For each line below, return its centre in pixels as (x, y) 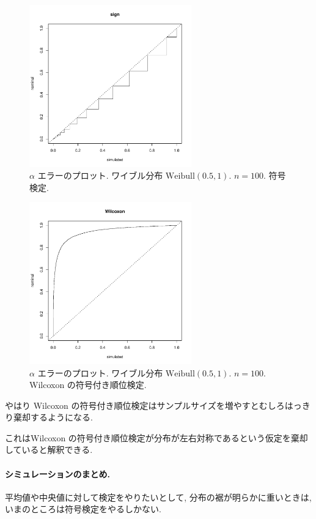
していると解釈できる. (49, 450)
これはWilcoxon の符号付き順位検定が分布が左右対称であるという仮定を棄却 (156, 437)
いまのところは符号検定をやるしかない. (83, 509)
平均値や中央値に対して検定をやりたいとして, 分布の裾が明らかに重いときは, (158, 497)
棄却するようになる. (53, 417)
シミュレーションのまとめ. (57, 473)
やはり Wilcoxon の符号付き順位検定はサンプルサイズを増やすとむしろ (145, 405)
